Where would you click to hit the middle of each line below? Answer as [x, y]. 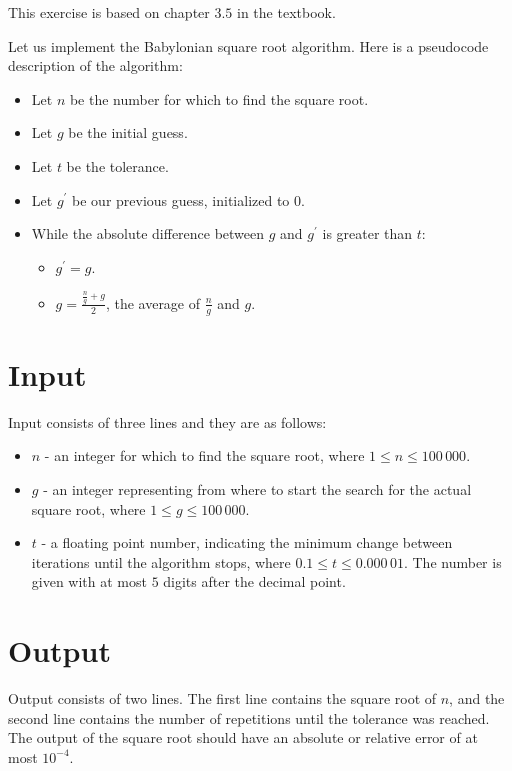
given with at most [89, 581]
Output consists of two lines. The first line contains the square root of [222, 698]
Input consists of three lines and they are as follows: [167, 421]
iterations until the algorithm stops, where [161, 561]
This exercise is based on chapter [109, 12]
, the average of [153, 302]
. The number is [452, 561]
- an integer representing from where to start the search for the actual [257, 489]
